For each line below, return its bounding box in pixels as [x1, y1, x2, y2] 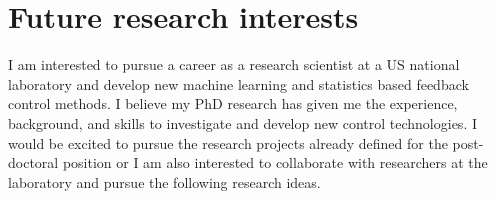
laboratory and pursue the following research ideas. [8, 171, 321, 192]
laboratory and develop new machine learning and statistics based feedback [8, 73, 469, 94]
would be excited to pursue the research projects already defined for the [8, 132, 448, 153]
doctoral [8, 152, 59, 173]
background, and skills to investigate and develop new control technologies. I [8, 112, 477, 133]
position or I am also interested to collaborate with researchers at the [62, 152, 488, 173]
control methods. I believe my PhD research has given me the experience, [8, 93, 458, 114]
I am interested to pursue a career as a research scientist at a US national [8, 54, 460, 75]
